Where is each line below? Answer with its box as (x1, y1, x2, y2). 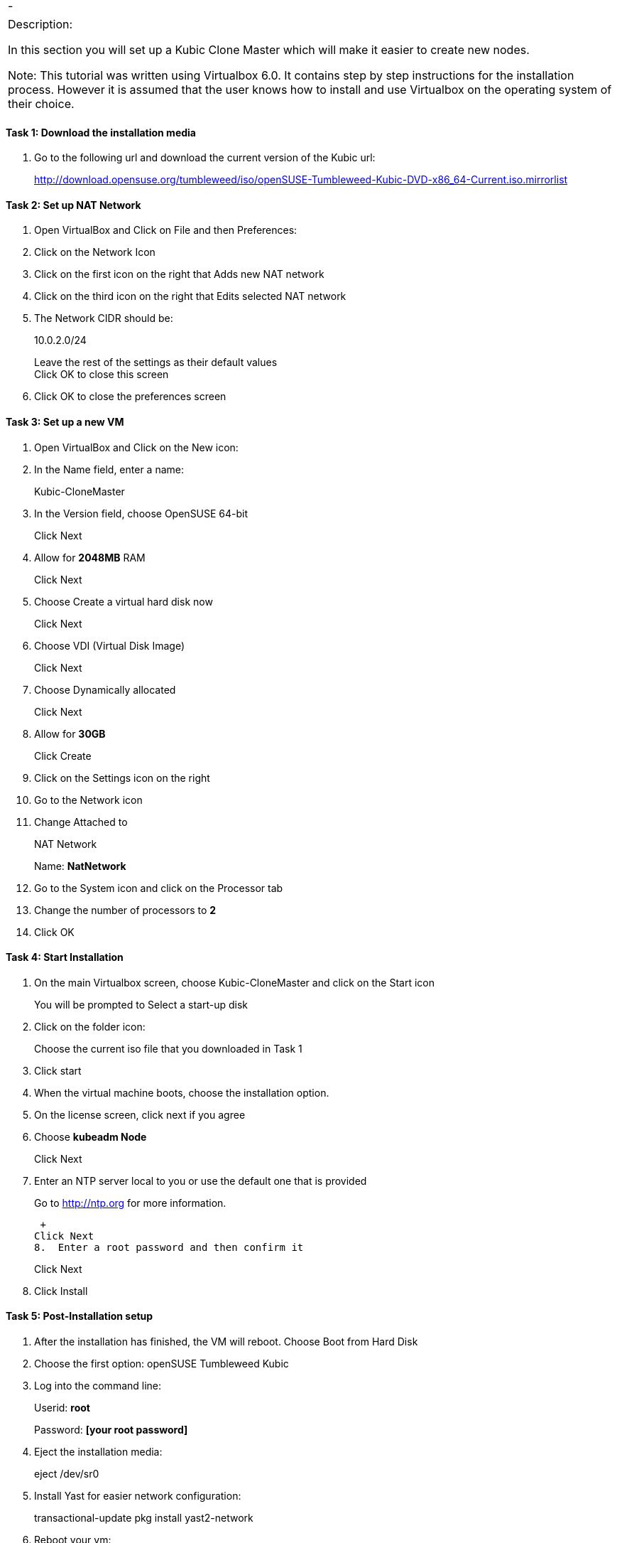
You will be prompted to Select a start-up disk (34, 998, 248, 1011)
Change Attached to (34, 815, 128, 828)
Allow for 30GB (34, 727, 106, 740)
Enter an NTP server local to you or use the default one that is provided (34, 1174, 367, 1187)
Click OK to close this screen (34, 368, 169, 381)
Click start (34, 1064, 82, 1077)
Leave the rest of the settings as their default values (34, 356, 278, 369)
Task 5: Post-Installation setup (6, 1310, 153, 1323)
